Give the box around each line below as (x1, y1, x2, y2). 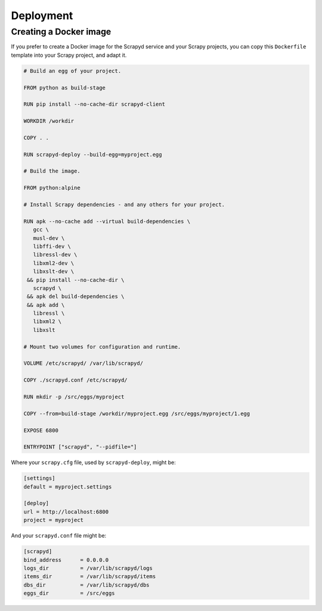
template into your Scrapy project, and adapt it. (11, 51, 127, 59)
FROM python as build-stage (23, 84, 106, 91)
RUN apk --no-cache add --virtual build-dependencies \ (23, 218, 191, 225)
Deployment (11, 9, 73, 22)
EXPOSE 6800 (23, 427, 59, 434)
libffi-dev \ (33, 242, 72, 250)
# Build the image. (23, 168, 80, 174)
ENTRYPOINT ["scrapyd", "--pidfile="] (23, 444, 137, 450)
